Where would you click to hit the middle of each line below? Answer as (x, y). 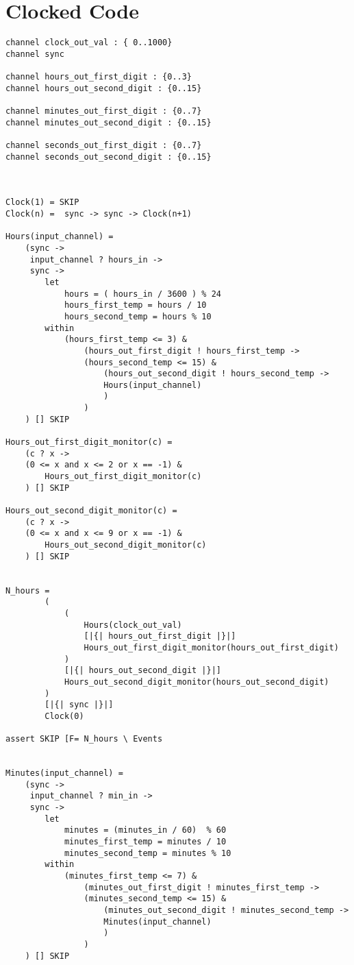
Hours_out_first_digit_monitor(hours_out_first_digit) (211, 647)
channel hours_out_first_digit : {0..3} (99, 77)
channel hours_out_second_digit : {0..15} (104, 88)
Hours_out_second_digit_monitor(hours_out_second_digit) (197, 682)
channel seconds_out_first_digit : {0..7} (104, 146)
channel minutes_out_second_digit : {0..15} (109, 122)
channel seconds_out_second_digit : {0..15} (109, 157)
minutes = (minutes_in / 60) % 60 (145, 830)
